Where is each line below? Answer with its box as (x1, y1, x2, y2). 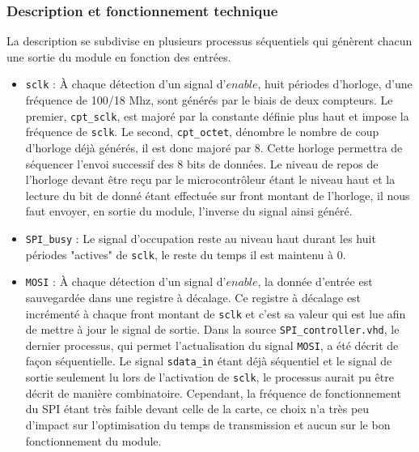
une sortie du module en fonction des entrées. (6, 48, 231, 65)
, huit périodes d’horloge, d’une (257, 75, 413, 92)
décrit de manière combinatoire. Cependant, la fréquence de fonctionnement (25, 384, 401, 401)
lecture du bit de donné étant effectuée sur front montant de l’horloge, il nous (25, 186, 410, 203)
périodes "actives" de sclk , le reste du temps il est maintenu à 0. (25, 245, 346, 262)
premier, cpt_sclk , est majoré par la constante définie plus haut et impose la (25, 107, 409, 124)
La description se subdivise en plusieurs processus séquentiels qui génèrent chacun (6, 32, 413, 49)
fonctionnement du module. (25, 432, 162, 449)
